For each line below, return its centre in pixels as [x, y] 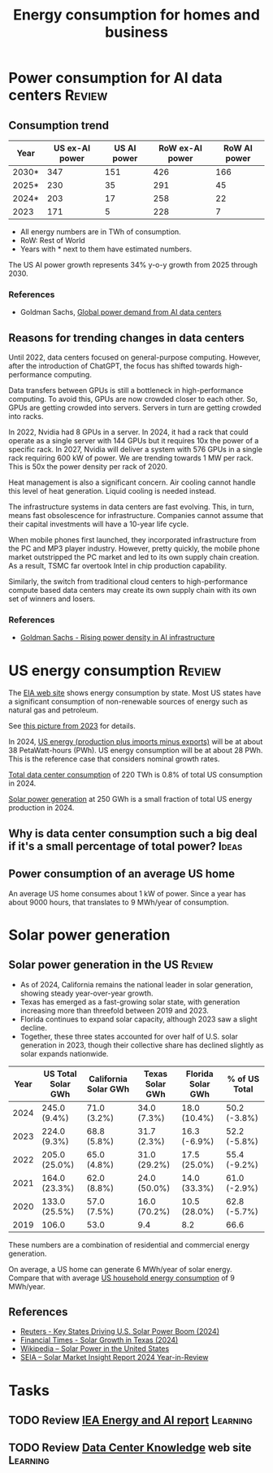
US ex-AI [72, 148]
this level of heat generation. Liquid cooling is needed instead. [113, 491]
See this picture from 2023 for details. [72, 726]
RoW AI [238, 148]
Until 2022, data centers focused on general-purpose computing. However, [135, 357]
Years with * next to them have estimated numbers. [106, 249]
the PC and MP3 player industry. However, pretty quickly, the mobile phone [134, 549]
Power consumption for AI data [115, 78]
